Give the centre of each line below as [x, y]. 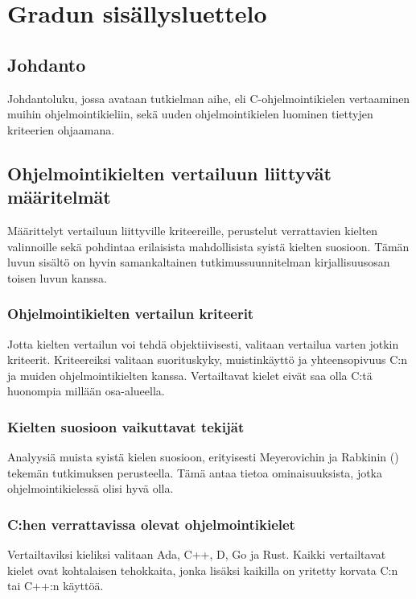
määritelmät [59, 197]
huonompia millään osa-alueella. [86, 391]
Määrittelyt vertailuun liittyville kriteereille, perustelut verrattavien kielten [193, 230]
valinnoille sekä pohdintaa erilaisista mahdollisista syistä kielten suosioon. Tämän [208, 246]
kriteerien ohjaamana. [61, 129]
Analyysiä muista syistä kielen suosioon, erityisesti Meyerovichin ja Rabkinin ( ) [203, 457]
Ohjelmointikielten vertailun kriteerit [131, 314]
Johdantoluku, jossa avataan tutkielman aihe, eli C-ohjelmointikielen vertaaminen [209, 98]
